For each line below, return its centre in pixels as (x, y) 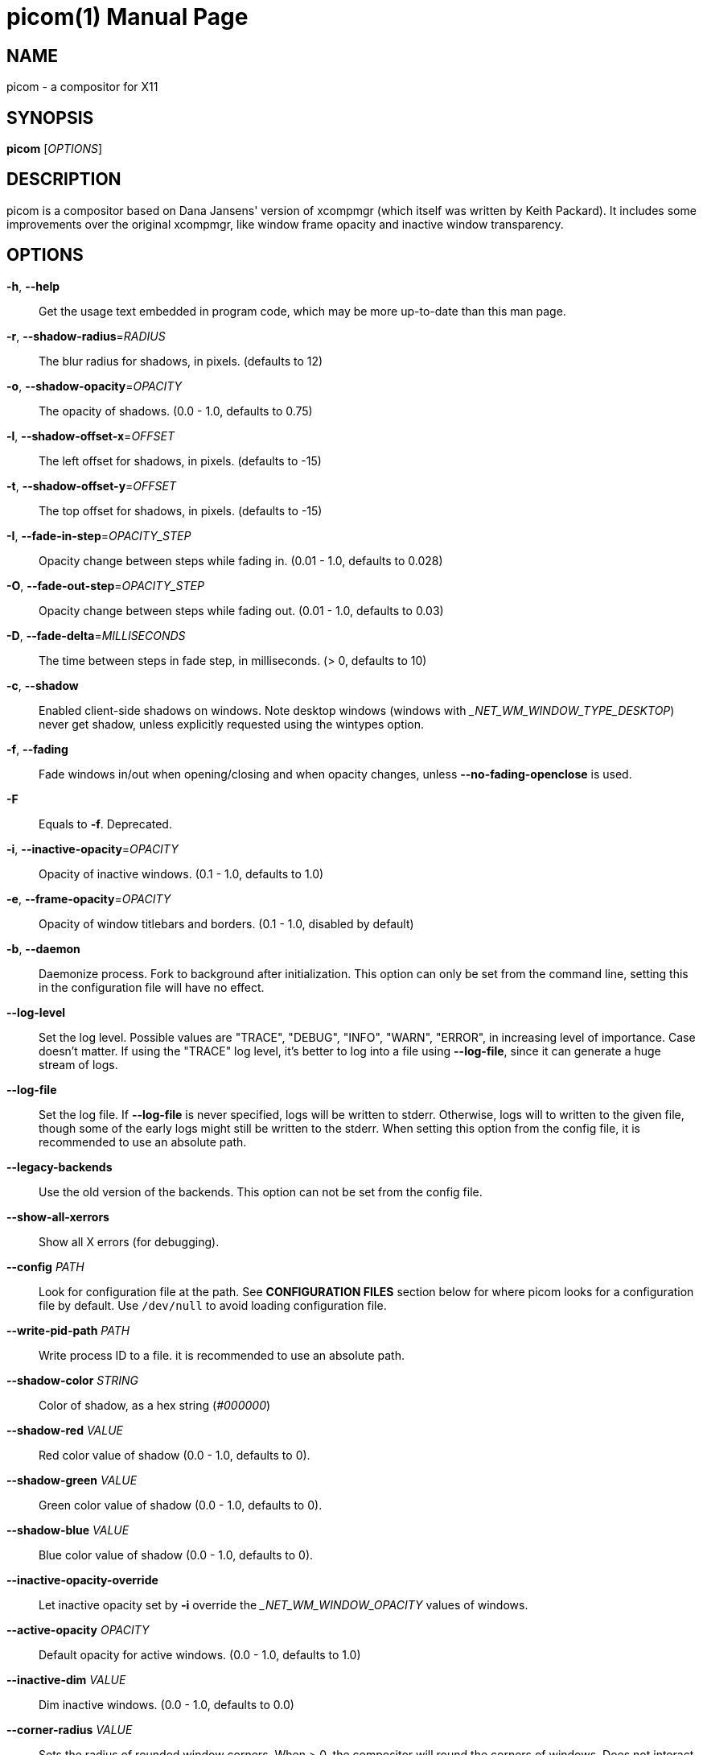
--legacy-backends (60, 1167)
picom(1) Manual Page (127, 17)
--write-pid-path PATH (68, 1330)
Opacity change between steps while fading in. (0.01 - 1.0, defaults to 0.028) (241, 560)
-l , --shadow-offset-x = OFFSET (91, 436)
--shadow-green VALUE (72, 1480)
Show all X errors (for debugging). (129, 1241)
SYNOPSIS (50, 118)
